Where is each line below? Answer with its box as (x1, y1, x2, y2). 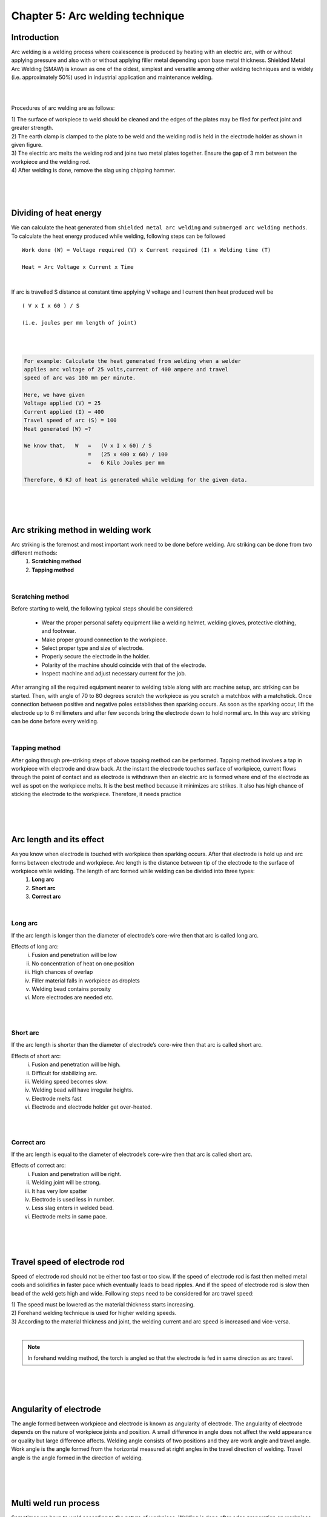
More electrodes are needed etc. (31, 994, 114, 1001)
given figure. (11, 141, 43, 148)
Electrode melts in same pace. (31, 1212, 107, 1220)
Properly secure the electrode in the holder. (41, 653, 150, 660)
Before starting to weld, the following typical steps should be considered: (11, 605, 194, 612)
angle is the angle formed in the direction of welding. (11, 1454, 144, 1461)
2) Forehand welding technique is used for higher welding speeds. (11, 1309, 177, 1317)
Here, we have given (24, 391, 85, 399)
